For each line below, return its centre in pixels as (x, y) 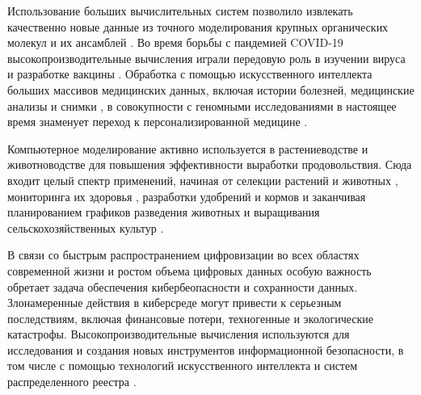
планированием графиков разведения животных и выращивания (164, 212)
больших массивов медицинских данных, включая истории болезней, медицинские (211, 89)
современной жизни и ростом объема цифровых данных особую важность (189, 270)
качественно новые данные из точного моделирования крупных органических (198, 26)
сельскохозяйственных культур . (86, 227)
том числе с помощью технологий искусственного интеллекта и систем (183, 366)
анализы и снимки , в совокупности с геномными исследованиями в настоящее (202, 105)
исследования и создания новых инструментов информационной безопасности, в (206, 349)
